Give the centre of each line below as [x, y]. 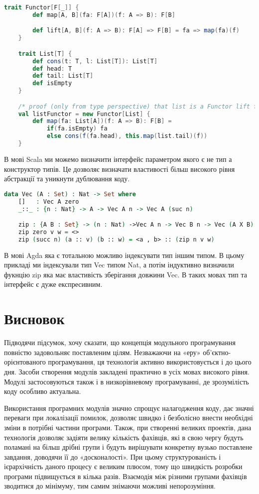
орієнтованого [25, 362]
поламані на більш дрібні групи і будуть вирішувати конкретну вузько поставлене [128, 447]
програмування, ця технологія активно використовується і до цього [150, 362]
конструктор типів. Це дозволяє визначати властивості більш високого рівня [120, 169]
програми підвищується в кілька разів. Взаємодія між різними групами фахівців [126, 476]
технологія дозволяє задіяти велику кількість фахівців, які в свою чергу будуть [124, 437]
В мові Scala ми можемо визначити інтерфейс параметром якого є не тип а [118, 159]
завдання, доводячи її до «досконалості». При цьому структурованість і [113, 456]
